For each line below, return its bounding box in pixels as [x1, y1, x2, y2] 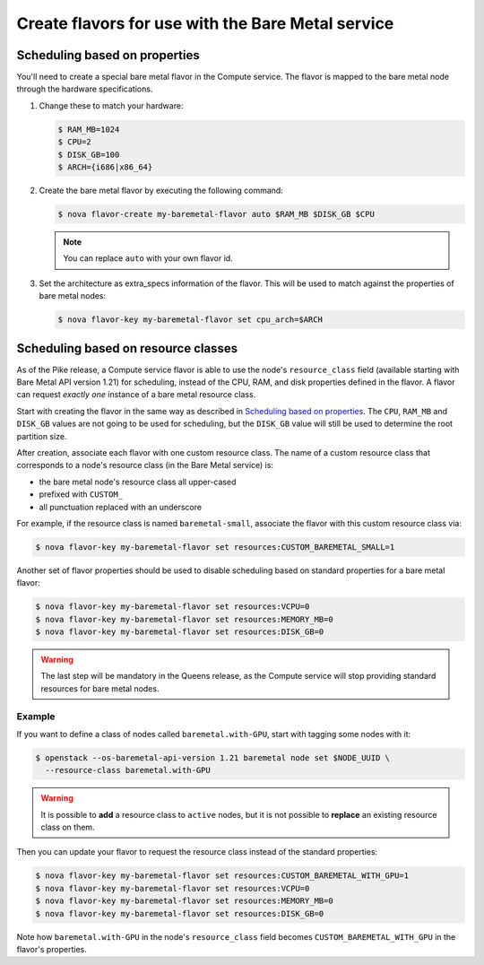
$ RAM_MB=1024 [57, 124, 120, 135]
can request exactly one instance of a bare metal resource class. [16, 389, 256, 400]
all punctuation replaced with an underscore [39, 501, 202, 512]
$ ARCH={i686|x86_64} [57, 162, 153, 172]
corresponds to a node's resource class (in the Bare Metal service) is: [16, 460, 273, 471]
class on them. [40, 822, 95, 833]
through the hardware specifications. [16, 83, 153, 94]
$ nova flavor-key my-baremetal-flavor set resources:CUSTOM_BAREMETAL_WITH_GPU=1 [35, 871, 410, 881]
